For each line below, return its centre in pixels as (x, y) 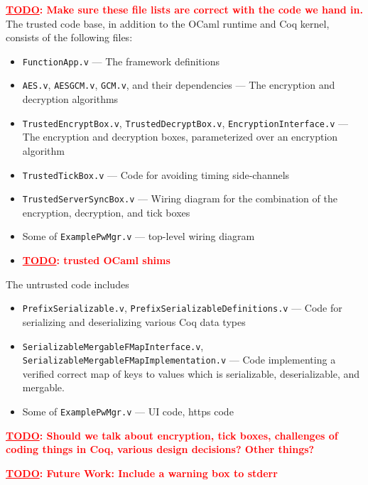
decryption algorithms (70, 99)
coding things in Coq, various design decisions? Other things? (160, 449)
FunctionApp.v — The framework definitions (121, 61)
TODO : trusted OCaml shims (96, 260)
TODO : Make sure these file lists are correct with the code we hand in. (184, 9)
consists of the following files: (69, 37)
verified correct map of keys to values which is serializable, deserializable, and (191, 373)
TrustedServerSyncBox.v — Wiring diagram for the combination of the (180, 198)
